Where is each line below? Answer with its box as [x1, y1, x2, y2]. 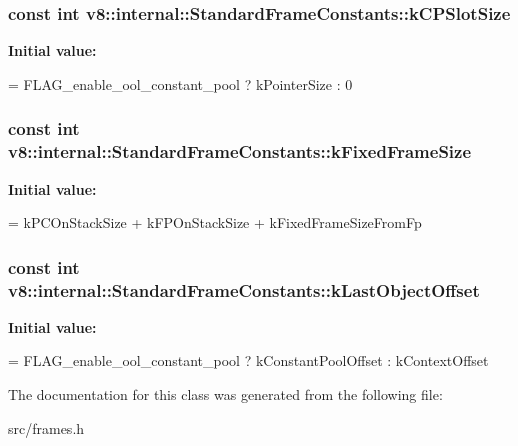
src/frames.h [8, 417, 85, 438]
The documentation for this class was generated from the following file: [8, 384, 443, 405]
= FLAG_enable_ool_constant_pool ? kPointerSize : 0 [8, 73, 353, 94]
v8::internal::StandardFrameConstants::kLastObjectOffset [8, 277, 480, 302]
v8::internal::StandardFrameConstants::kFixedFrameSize [8, 139, 472, 164]
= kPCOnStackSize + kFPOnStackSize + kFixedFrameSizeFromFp [8, 212, 422, 233]
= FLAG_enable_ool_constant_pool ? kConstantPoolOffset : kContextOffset [8, 350, 489, 371]
